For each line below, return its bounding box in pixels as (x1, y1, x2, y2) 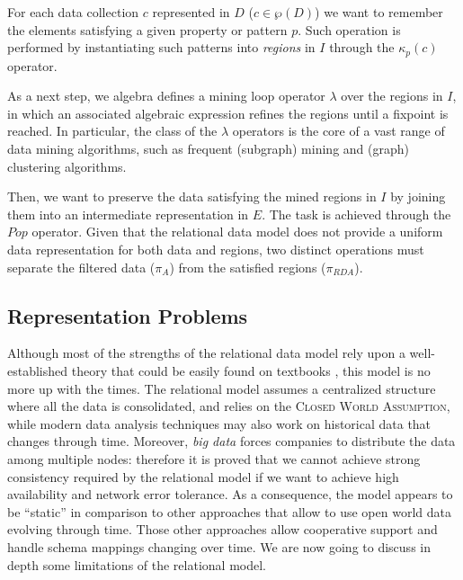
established (7, 361, 68, 379)
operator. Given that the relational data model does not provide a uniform (31, 222, 443, 241)
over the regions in (341, 86, 443, 105)
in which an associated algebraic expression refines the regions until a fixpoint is (7, 103, 449, 122)
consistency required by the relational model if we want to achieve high (7, 467, 399, 486)
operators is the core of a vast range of (232, 121, 445, 140)
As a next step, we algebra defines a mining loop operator (7, 86, 325, 105)
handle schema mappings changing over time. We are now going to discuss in (7, 537, 431, 556)
